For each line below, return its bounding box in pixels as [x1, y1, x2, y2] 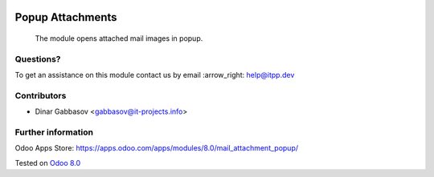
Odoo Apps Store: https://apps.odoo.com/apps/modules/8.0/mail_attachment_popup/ [14, 143, 299, 153]
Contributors [14, 90, 67, 101]
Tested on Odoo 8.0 [14, 158, 81, 167]
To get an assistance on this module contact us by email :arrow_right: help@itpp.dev [14, 70, 295, 80]
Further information [14, 127, 94, 138]
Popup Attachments [14, 10, 117, 24]
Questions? [14, 53, 61, 64]
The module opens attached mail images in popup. [35, 34, 203, 43]
